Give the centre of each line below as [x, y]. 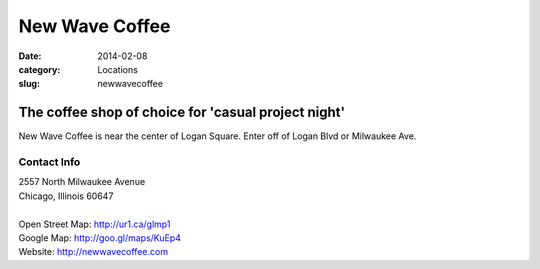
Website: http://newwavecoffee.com [93, 252]
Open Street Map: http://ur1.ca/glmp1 [94, 224]
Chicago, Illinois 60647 [66, 196]
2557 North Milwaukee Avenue [82, 182]
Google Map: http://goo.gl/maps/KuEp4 [100, 237]
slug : [29, 84]
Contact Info [49, 162]
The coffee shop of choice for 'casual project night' [181, 112]
